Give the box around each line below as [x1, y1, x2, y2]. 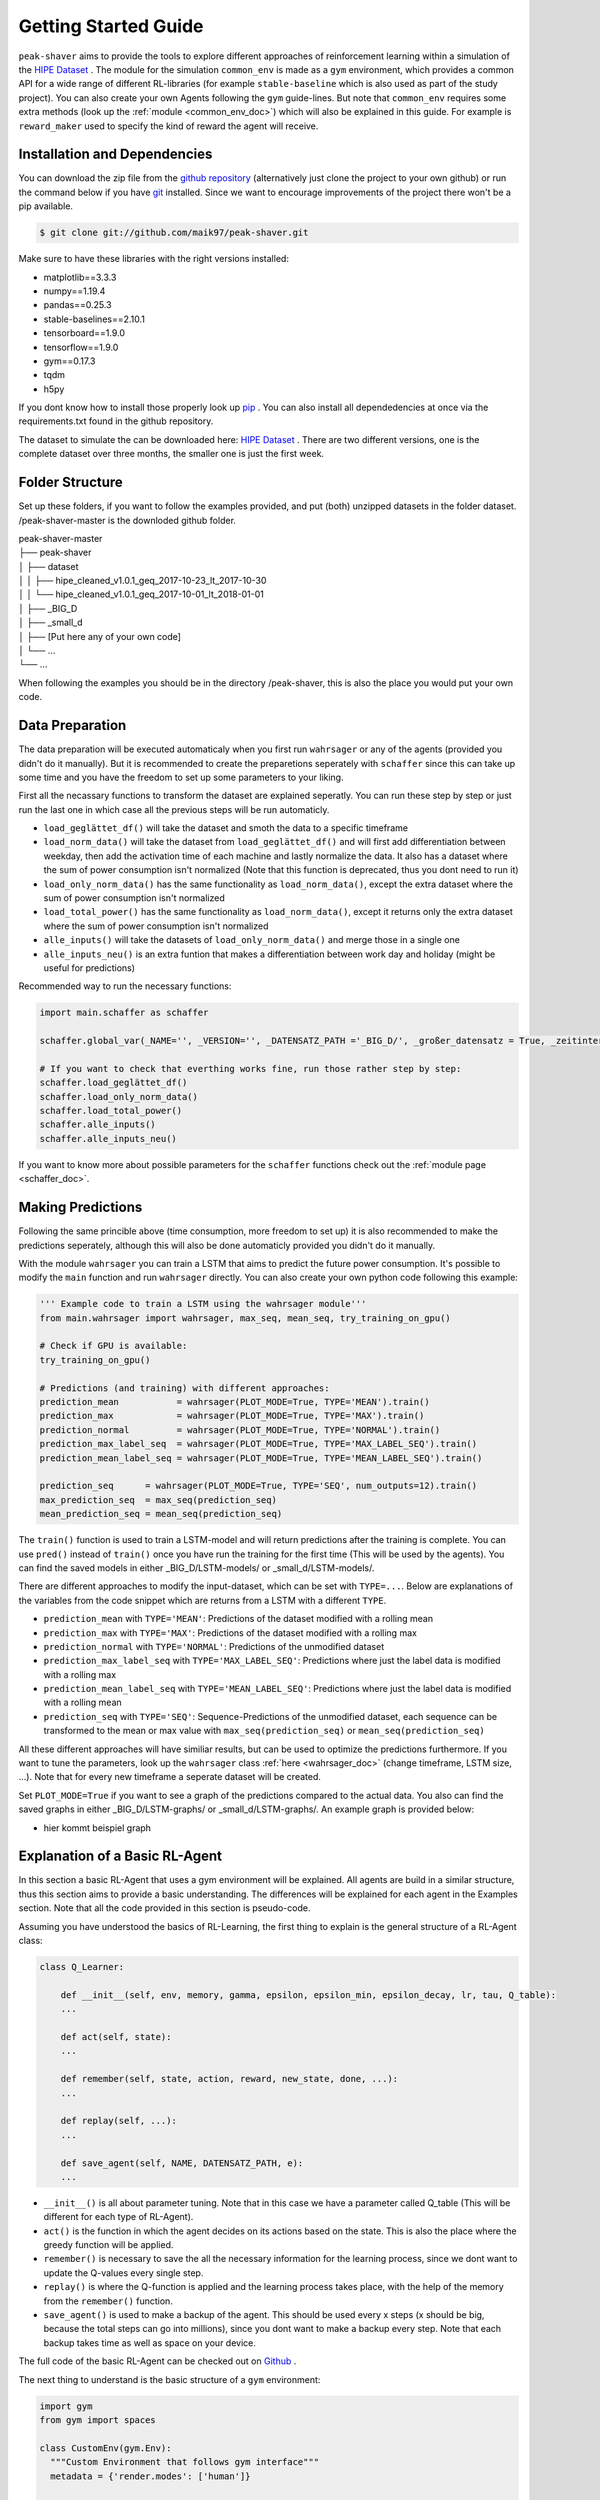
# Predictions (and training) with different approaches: [39, 1382, 330, 1394]
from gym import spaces [39, 2414, 157, 2425]
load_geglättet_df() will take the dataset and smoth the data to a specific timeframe [43, 822, 409, 834]
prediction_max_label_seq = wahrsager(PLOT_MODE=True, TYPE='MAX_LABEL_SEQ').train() [39, 1438, 478, 1450]
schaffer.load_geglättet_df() [39, 1077, 188, 1089]
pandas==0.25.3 [43, 299, 112, 311]
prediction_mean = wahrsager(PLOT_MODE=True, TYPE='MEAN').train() [39, 1396, 430, 1408]
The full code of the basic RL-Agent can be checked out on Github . [18, 2355, 297, 2367]
